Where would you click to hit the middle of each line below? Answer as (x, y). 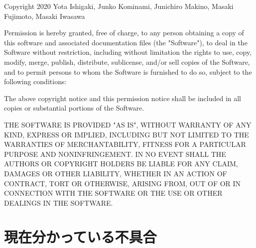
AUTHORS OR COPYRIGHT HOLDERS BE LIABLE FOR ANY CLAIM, (121, 164)
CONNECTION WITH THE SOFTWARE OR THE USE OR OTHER (113, 193)
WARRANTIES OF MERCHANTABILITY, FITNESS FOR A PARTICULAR (125, 144)
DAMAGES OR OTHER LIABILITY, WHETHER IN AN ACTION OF (116, 173)
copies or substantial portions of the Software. (74, 108)
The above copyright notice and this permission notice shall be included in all (123, 98)
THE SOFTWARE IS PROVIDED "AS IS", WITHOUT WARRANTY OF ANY (128, 124)
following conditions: (35, 81)
